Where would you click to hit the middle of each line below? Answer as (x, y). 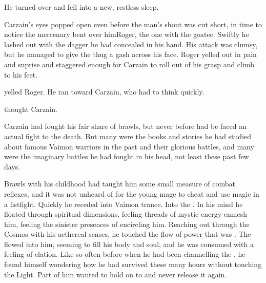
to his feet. (21, 74)
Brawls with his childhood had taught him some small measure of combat (120, 184)
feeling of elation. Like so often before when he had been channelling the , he (125, 254)
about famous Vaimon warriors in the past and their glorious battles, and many (129, 146)
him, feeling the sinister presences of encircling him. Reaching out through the (127, 224)
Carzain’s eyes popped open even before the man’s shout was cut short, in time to (133, 24)
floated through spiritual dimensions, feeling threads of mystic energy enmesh (126, 214)
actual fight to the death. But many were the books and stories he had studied (128, 136)
